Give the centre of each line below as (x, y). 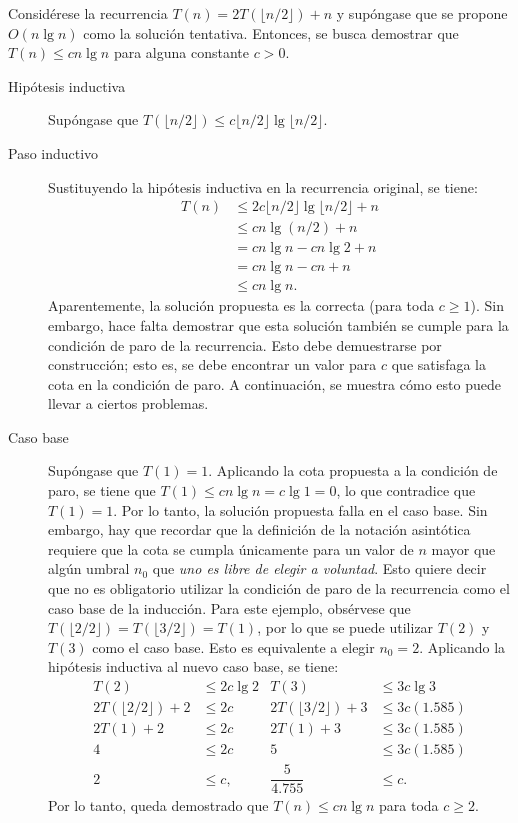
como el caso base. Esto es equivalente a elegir (233, 646)
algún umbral (89, 568)
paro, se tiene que (102, 490)
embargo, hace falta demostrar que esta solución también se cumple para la (278, 324)
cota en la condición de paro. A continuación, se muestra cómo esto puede (274, 383)
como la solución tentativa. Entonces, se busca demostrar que (271, 32)
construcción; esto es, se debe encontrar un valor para (212, 364)
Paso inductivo (53, 152)
